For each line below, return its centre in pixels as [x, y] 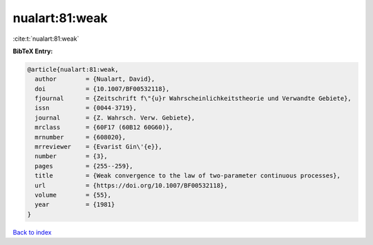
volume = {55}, [73, 195]
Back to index [32, 232]
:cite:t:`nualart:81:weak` [46, 39]
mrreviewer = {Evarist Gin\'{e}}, [98, 147]
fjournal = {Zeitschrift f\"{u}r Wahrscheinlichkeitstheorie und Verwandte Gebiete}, [193, 99]
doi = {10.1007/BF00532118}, [102, 89]
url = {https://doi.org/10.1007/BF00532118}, [131, 185]
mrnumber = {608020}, [80, 137]
